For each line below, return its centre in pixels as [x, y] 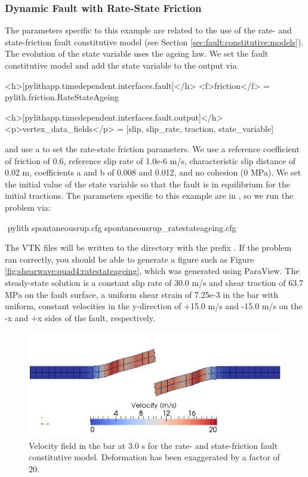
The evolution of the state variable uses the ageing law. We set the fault [137, 53]
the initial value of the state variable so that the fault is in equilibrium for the [147, 184]
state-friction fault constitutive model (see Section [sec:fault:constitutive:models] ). [154, 41]
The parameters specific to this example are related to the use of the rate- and [148, 30]
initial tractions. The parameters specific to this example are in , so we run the [149, 196]
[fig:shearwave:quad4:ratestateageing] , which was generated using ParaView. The [152, 271]
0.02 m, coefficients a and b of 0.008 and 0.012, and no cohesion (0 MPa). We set [153, 172]
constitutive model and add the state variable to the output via [121, 65]
